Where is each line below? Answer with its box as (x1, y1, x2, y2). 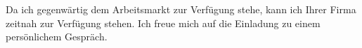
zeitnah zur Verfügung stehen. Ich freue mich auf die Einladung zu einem (6, 15, 321, 30)
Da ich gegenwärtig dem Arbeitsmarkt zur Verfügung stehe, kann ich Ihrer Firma (6, 2, 356, 16)
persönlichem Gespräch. (6, 29, 108, 44)
